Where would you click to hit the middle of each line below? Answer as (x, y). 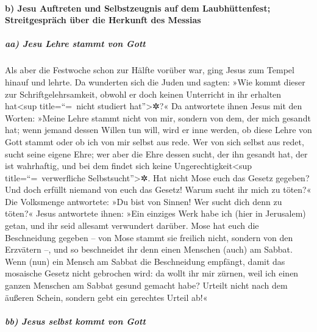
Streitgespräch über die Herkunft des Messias (103, 20)
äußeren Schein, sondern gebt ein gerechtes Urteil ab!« (106, 297)
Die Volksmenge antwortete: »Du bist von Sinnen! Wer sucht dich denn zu (144, 201)
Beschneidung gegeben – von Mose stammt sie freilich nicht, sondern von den (149, 237)
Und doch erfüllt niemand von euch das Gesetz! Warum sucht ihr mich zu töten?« (158, 189)
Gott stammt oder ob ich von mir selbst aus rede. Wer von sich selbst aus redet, (155, 141)
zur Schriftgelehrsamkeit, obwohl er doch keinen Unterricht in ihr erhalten (143, 94)
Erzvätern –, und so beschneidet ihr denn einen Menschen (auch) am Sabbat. (149, 249)
